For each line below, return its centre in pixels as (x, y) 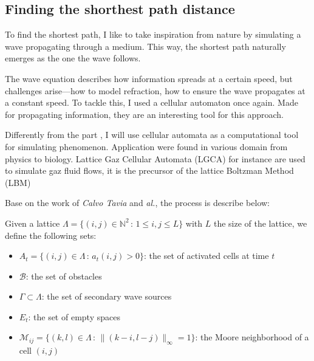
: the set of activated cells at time (206, 256)
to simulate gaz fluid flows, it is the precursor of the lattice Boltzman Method (149, 170)
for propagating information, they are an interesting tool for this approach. (145, 114)
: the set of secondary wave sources (107, 296)
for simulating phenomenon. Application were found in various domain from (146, 146)
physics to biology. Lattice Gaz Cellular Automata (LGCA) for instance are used (155, 158)
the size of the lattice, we (260, 223)
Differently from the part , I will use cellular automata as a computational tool (152, 135)
